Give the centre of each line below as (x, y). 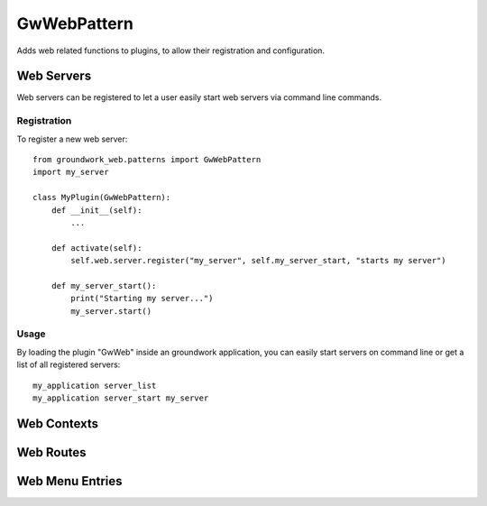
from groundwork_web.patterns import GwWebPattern (147, 159)
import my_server (71, 172)
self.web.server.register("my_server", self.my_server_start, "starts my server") (258, 261)
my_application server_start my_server (121, 398)
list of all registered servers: (69, 364)
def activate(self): (96, 248)
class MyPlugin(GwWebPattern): (102, 198)
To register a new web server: (72, 139)
